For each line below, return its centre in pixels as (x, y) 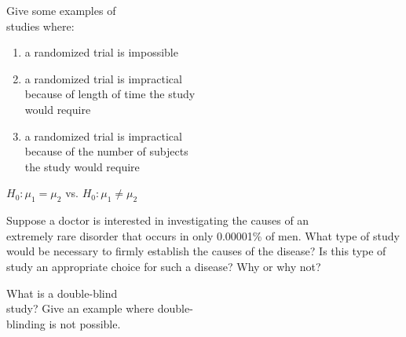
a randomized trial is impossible (101, 52)
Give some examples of (61, 10)
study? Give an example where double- (100, 308)
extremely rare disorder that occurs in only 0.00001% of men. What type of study (203, 235)
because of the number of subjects (106, 151)
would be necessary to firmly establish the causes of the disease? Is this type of (196, 251)
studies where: (40, 26)
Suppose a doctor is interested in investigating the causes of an (158, 220)
